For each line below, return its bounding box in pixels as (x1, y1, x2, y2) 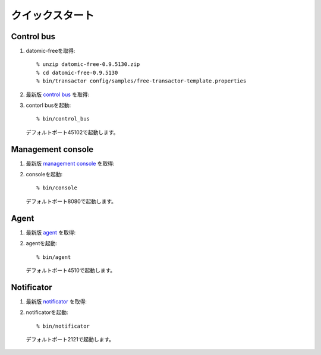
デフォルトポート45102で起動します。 (26, 128, 119, 136)
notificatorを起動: (26, 309, 68, 316)
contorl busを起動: (26, 102, 71, 109)
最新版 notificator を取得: (26, 297, 87, 305)
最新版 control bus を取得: (26, 91, 90, 98)
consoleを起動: (26, 171, 63, 178)
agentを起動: (26, 240, 58, 247)
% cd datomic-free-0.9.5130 (36, 69, 118, 76)
